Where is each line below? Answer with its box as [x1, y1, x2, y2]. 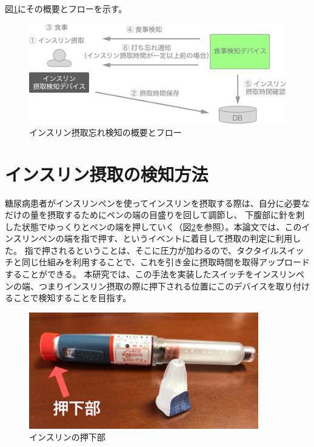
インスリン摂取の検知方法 [5, 161, 209, 186]
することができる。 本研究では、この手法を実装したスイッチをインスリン [5, 268, 296, 280]
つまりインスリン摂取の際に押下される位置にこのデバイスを [38, 279, 276, 292]
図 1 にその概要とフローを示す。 [5, 2, 127, 15]
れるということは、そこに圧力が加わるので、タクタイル [58, 243, 279, 256]
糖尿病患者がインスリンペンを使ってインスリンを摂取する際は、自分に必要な [5, 196, 310, 209]
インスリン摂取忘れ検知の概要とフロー [29, 125, 182, 138]
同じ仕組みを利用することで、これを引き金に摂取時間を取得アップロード [21, 256, 310, 268]
